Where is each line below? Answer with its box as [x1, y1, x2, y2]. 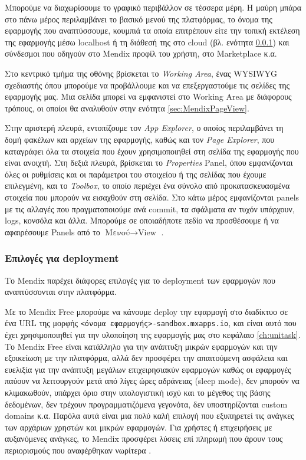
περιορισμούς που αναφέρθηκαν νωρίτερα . [5, 443, 152, 456]
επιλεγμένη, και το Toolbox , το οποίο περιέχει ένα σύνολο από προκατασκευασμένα [5, 179, 290, 192]
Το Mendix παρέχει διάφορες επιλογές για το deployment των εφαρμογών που [5, 274, 276, 286]
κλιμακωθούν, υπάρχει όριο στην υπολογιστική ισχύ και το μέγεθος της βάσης [5, 386, 271, 398]
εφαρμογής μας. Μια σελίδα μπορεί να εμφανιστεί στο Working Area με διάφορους [5, 90, 292, 103]
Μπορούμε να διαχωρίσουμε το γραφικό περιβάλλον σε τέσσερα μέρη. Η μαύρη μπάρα [5, 1, 302, 13]
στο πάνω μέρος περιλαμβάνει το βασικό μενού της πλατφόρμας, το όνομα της [5, 12, 272, 25]
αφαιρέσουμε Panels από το [5, 225, 100, 238]
